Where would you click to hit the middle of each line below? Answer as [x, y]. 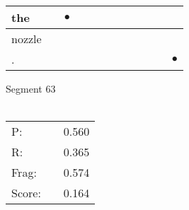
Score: [26, 193]
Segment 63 [31, 88]
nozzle [27, 39]
